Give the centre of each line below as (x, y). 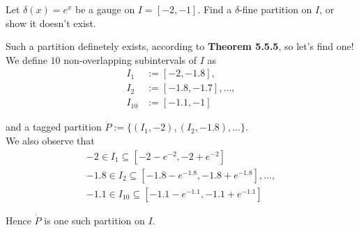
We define (26, 59)
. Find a (215, 9)
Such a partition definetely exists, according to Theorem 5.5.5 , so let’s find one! (180, 46)
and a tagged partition (54, 127)
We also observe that (50, 141)
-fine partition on (276, 9)
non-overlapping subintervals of (130, 59)
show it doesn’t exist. (51, 23)
